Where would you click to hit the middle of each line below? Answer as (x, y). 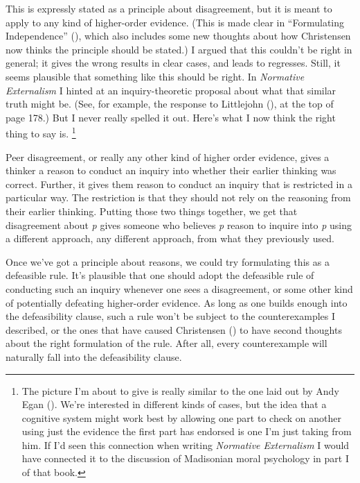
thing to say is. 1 (41, 132)
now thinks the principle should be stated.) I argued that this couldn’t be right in (179, 49)
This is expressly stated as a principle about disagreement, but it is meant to (169, 8)
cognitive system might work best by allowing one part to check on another (181, 417)
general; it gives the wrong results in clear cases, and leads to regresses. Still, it (173, 63)
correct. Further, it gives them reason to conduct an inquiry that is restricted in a (179, 184)
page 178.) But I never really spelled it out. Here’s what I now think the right (171, 117)
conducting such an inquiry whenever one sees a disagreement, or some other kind (179, 288)
